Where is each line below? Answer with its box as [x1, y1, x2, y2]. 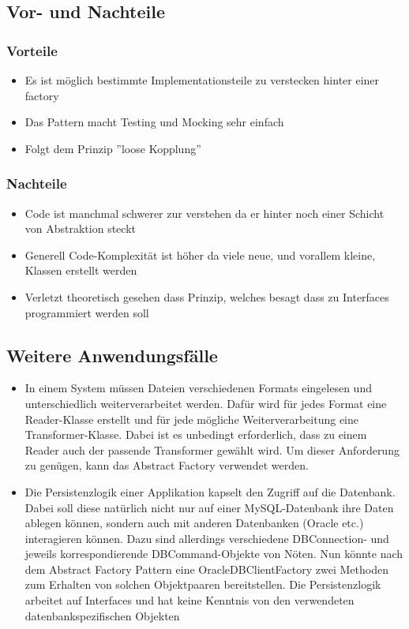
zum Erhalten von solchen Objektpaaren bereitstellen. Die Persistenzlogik [24, 576, 381, 593]
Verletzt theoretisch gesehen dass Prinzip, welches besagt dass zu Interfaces [24, 288, 389, 305]
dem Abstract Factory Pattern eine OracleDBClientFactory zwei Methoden [24, 560, 388, 577]
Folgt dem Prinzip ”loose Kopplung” [24, 140, 201, 156]
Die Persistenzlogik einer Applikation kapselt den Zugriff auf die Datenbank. [24, 483, 396, 500]
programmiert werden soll [24, 304, 149, 320]
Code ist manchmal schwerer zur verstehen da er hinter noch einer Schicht [24, 204, 385, 221]
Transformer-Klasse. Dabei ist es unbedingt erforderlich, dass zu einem [24, 426, 367, 443]
